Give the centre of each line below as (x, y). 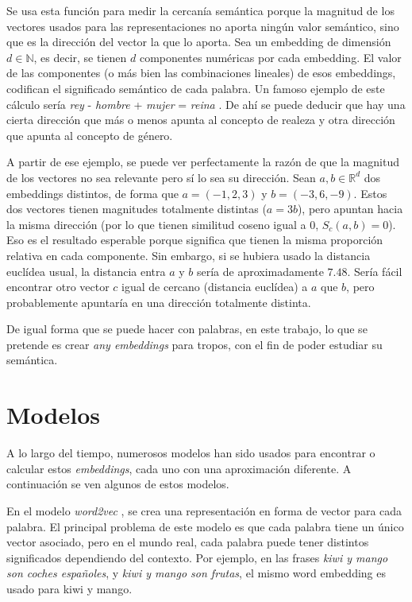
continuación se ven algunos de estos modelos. (118, 484)
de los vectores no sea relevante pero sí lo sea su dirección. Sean (161, 177)
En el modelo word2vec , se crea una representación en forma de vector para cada (204, 510)
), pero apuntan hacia (350, 209)
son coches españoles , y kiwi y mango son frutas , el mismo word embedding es (196, 573)
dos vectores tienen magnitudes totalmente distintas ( (137, 209)
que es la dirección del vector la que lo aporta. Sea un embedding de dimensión (199, 42)
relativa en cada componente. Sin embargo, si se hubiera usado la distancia (189, 255)
